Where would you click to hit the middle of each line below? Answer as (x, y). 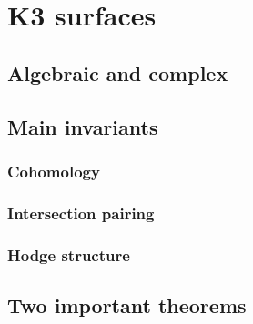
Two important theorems (127, 304)
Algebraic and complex (118, 72)
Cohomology (54, 171)
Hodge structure (69, 254)
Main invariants (83, 126)
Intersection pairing (81, 213)
